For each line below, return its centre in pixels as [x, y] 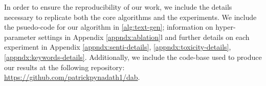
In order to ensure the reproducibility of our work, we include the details [118, 7]
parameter [20, 37]
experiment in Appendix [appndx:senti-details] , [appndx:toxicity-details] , [118, 47]
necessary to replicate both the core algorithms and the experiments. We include [130, 17]
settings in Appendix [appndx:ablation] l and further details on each [144, 37]
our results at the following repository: [64, 67]
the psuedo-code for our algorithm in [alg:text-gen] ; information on [109, 27]
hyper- [226, 27]
